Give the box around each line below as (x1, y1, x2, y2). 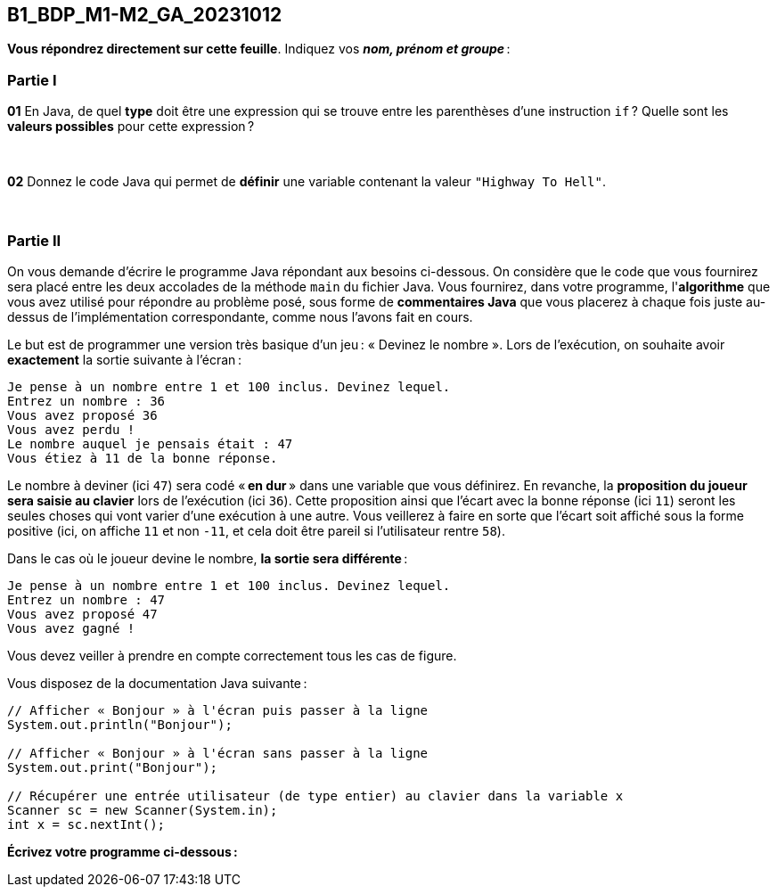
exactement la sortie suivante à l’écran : (7, 351, 241, 367)
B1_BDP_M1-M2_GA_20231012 (7, 4, 282, 26)
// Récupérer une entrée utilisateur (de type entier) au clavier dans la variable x (7, 788, 624, 803)
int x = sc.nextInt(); (7, 816, 166, 832)
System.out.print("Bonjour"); (7, 759, 218, 775)
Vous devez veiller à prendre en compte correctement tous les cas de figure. (7, 647, 457, 663)
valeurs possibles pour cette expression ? (7, 119, 255, 135)
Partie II (7, 231, 61, 250)
